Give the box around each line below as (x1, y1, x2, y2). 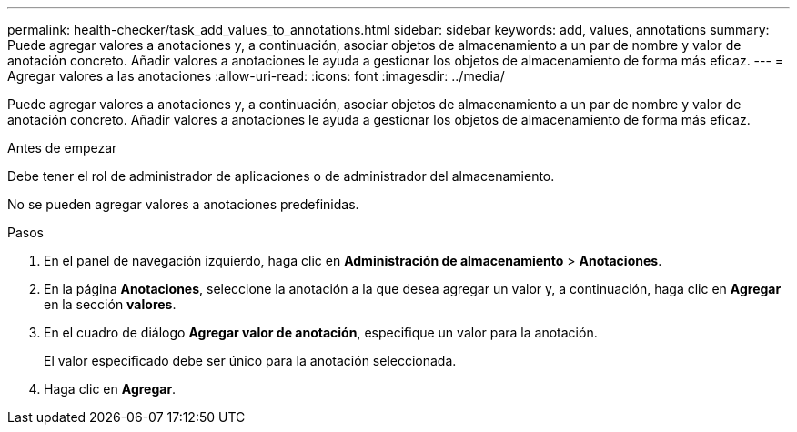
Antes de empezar (7, 140, 117, 156)
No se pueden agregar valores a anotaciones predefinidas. (7, 196, 359, 212)
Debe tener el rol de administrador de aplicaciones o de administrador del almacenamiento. (7, 168, 555, 184)
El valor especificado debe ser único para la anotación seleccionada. (44, 353, 457, 368)
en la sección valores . (44, 296, 177, 312)
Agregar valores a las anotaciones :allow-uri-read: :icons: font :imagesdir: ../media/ (7, 68, 505, 84)
